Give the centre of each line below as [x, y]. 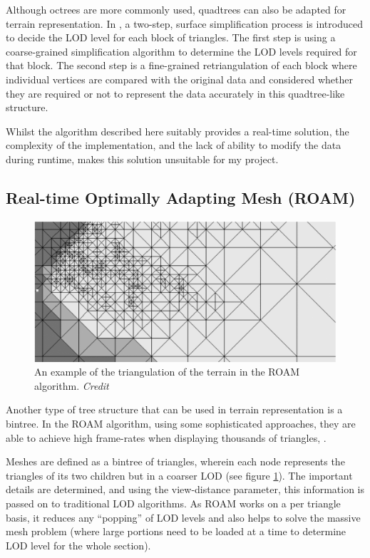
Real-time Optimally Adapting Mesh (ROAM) [181, 197]
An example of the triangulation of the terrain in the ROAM [167, 372]
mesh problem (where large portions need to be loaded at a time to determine [176, 531]
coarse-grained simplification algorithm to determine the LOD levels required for [181, 51]
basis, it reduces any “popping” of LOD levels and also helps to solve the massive [183, 517]
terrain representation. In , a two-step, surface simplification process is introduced [184, 23]
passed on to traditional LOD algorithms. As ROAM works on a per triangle [173, 503]
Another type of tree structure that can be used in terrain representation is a [174, 409]
